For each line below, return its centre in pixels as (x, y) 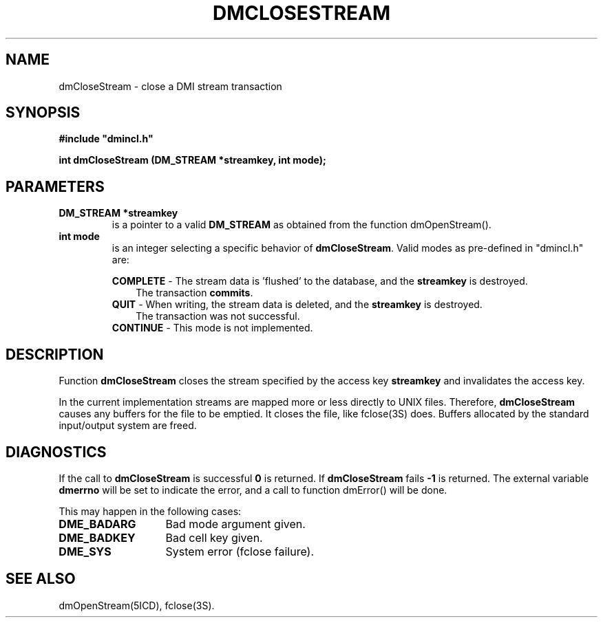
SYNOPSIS (43, 113)
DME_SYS (85, 551)
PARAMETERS (55, 186)
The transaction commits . (194, 293)
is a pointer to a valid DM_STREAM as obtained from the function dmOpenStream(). (301, 225)
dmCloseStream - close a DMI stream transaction (170, 86)
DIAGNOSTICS (56, 452)
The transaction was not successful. (218, 316)
